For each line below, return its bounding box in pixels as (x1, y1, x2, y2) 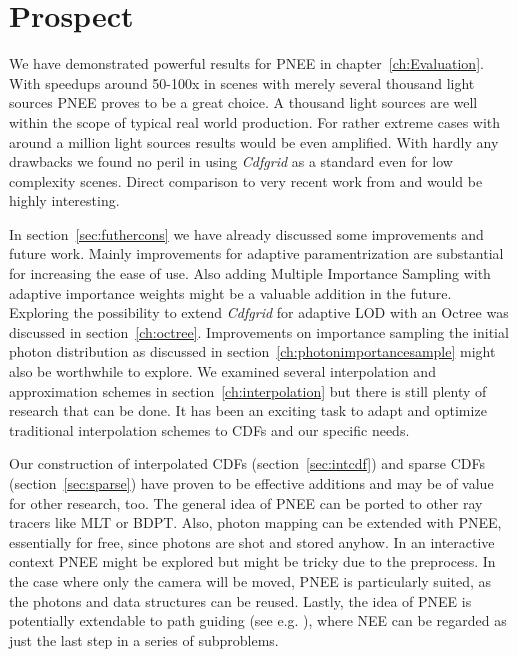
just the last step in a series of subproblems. (9, 629, 279, 650)
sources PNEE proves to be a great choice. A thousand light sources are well (9, 92, 478, 113)
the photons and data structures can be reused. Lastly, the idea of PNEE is (9, 590, 472, 611)
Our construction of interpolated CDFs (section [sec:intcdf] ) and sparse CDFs (9, 453, 485, 474)
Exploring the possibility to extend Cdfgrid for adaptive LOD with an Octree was (9, 302, 509, 323)
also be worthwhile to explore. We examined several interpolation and (9, 361, 436, 382)
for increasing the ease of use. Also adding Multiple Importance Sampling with (9, 263, 491, 284)
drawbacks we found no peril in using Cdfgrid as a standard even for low (9, 151, 453, 172)
